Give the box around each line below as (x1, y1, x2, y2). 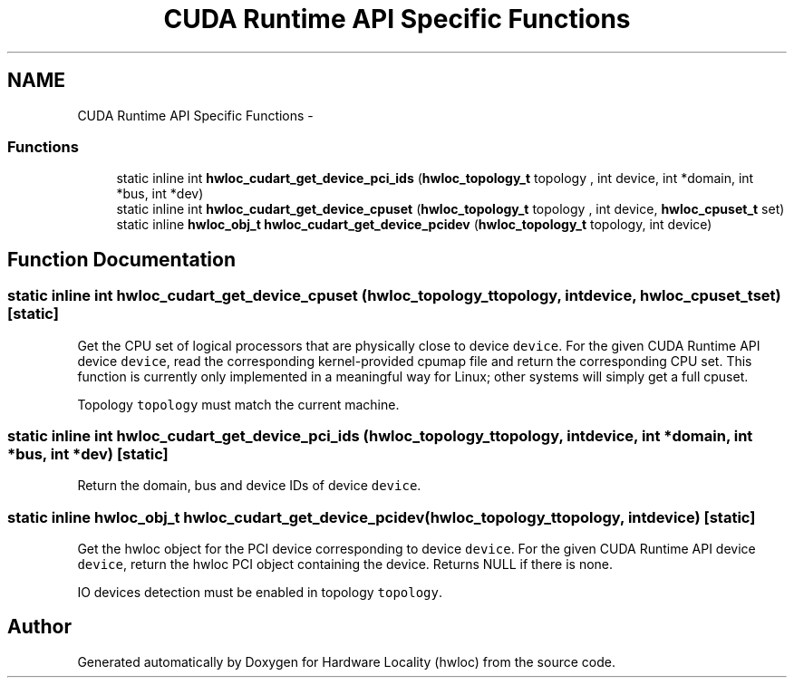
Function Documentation (7, 247, 236, 271)
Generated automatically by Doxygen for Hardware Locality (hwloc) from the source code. (77, 653, 615, 670)
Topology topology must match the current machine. (77, 396, 400, 412)
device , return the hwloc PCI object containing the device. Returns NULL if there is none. (77, 556, 614, 573)
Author (7, 615, 72, 639)
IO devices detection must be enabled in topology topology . (77, 584, 443, 601)
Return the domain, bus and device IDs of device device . (77, 478, 421, 494)
